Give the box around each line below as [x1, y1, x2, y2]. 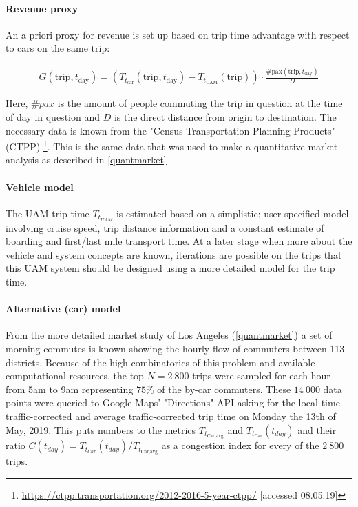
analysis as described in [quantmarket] [6, 152, 167, 167]
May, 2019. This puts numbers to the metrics [6, 422, 196, 437]
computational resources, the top [6, 368, 144, 383]
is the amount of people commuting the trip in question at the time [57, 96, 343, 110]
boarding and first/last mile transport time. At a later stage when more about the [6, 234, 352, 248]
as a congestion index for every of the [161, 438, 319, 453]
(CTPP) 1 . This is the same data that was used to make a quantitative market [6, 137, 338, 153]
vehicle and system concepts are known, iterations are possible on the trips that [6, 247, 342, 261]
